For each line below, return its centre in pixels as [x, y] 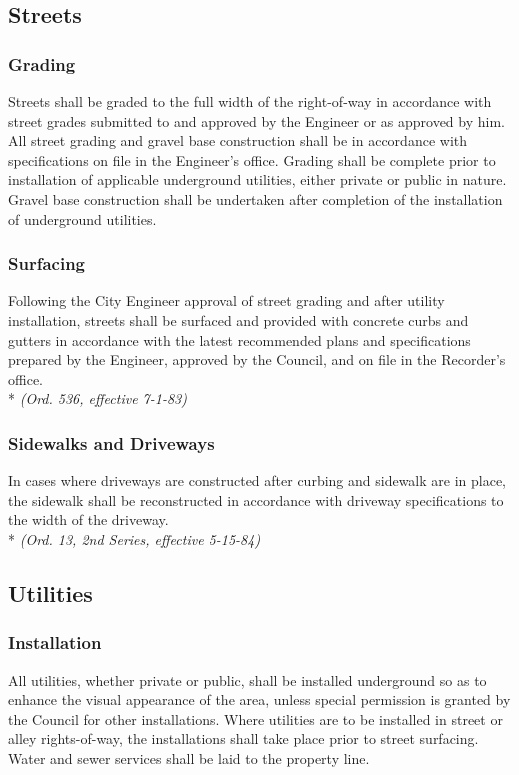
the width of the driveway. [88, 519]
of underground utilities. [82, 218]
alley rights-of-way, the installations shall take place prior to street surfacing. [243, 738]
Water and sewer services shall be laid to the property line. [189, 757]
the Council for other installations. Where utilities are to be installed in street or [255, 718]
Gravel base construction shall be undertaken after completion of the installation [255, 198]
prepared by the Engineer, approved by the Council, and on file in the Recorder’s [257, 359]
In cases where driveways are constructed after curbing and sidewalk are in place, [257, 480]
